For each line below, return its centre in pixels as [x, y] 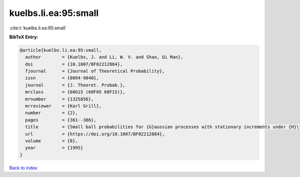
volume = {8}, [52, 141]
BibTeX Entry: [24, 37]
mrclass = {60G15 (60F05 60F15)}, [75, 92]
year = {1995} [54, 148]
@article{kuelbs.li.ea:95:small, [61, 50]
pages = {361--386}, [61, 120]
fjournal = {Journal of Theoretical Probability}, [95, 71]
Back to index [23, 168]
